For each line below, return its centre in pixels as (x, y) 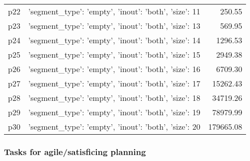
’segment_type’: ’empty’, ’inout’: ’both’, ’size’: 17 (114, 83)
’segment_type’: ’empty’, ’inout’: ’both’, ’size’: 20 (114, 126)
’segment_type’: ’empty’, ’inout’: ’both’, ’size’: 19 (114, 112)
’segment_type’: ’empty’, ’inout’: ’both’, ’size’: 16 (114, 69)
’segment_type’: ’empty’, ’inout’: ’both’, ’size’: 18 (114, 98)
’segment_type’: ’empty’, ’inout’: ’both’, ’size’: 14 (114, 40)
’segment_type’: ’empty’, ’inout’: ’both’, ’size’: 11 (114, 11)
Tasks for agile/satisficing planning (75, 151)
